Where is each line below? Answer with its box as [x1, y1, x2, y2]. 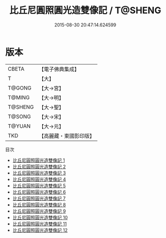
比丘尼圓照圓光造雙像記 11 [12, 221, 67, 227]
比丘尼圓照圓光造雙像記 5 [12, 183, 66, 189]
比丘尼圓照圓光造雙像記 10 [12, 214, 68, 220]
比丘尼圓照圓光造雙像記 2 [12, 163, 66, 169]
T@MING [8, 94, 30, 101]
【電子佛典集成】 [39, 66, 80, 73]
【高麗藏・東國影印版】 [39, 132, 95, 139]
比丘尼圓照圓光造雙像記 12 [12, 227, 68, 233]
